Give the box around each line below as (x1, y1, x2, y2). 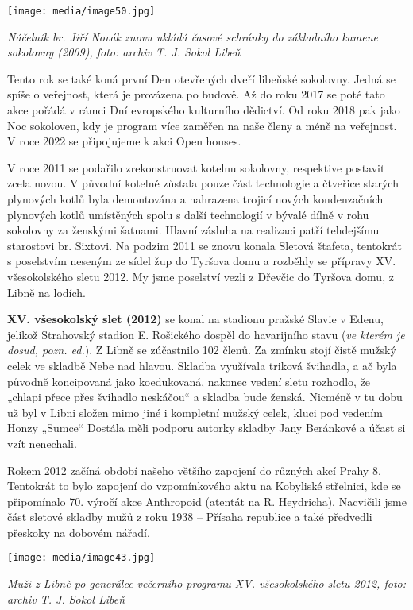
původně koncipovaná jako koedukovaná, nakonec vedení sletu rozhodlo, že (7, 373, 371, 389)
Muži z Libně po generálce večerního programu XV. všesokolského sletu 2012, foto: (7, 575, 406, 592)
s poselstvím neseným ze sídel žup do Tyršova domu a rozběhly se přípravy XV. (7, 253, 396, 269)
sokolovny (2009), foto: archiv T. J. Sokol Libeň (7, 44, 241, 60)
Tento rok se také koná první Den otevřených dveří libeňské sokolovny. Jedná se (7, 70, 396, 87)
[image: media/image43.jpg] (7, 552, 156, 564)
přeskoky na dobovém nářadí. (7, 523, 150, 540)
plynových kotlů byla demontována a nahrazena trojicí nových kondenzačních (7, 191, 384, 207)
